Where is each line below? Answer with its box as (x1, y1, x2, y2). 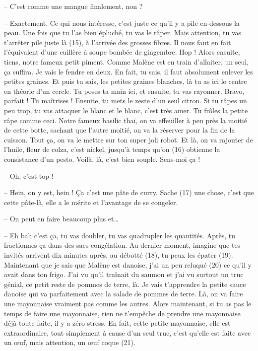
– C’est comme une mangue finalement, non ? (4, 1, 143, 11)
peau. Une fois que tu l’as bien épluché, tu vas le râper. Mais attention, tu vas (4, 27, 242, 38)
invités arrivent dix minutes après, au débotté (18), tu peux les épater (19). (4, 250, 233, 260)
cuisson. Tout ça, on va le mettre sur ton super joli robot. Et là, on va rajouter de (4, 134, 253, 144)
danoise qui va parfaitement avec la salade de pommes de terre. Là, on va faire (4, 288, 243, 299)
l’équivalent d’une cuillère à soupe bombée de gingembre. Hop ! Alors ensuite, (4, 47, 240, 57)
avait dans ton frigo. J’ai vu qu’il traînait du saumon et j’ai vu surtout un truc (4, 269, 244, 280)
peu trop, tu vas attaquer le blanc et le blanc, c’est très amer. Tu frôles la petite (4, 105, 248, 115)
